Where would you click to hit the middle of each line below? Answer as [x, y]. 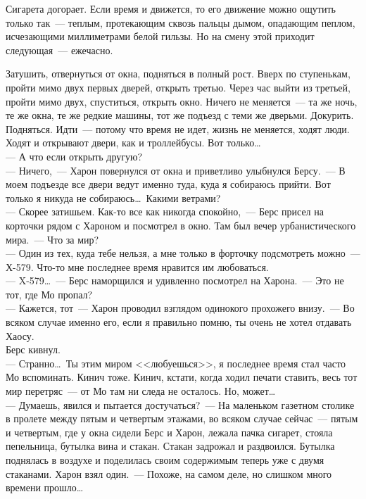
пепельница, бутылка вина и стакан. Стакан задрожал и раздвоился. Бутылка [170, 446]
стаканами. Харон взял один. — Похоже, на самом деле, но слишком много [169, 473]
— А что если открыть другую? [74, 156]
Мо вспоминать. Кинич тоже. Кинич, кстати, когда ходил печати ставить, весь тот [182, 377]
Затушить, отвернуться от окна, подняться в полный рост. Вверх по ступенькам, [178, 74]
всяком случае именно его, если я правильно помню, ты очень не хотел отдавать [179, 322]
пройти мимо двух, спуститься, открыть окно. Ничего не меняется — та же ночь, [182, 101]
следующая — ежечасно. [59, 50]
